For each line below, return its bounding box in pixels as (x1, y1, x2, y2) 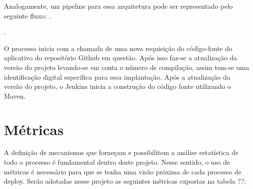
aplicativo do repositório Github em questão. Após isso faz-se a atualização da (4, 52, 237, 63)
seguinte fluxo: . (4, 10, 51, 20)
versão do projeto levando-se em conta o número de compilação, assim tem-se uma (4, 62, 250, 72)
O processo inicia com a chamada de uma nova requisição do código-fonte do (4, 43, 233, 53)
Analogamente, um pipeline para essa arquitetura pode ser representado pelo (4, 1, 233, 11)
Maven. (4, 90, 26, 101)
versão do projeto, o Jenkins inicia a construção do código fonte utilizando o (4, 81, 231, 91)
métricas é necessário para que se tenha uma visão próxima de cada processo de (4, 166, 241, 176)
